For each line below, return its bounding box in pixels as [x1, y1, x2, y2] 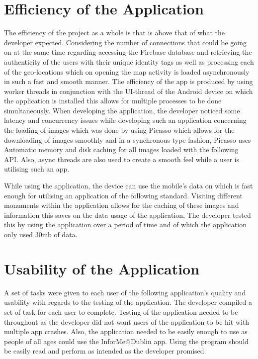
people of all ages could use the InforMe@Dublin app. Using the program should [4, 336, 249, 346]
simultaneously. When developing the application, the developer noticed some [4, 105, 240, 115]
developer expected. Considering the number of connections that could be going [4, 37, 247, 47]
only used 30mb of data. [4, 229, 78, 239]
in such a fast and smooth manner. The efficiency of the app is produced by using [4, 76, 253, 87]
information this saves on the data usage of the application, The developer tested [4, 209, 251, 220]
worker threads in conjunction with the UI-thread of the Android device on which [4, 86, 253, 96]
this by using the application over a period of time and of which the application [4, 219, 247, 230]
